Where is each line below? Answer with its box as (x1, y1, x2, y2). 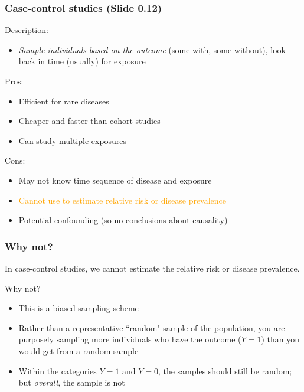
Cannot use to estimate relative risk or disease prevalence (18, 194, 227, 206)
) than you (261, 333, 299, 345)
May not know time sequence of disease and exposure (18, 174, 212, 186)
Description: (5, 24, 48, 36)
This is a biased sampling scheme (18, 302, 139, 314)
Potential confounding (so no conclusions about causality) (18, 214, 228, 226)
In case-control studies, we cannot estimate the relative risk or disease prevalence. (5, 262, 300, 274)
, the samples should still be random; (158, 364, 292, 377)
